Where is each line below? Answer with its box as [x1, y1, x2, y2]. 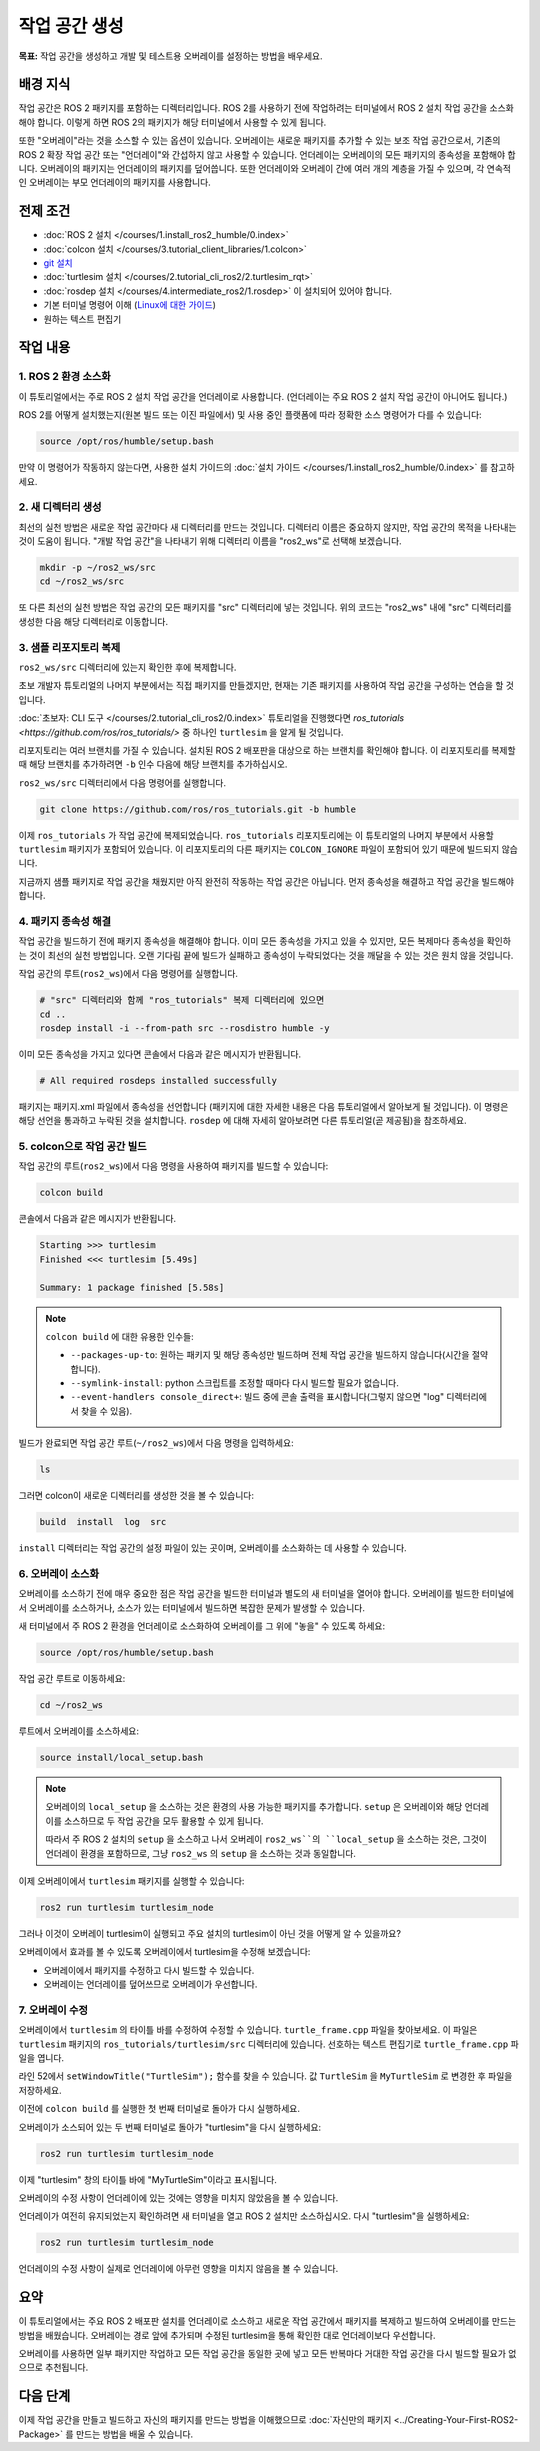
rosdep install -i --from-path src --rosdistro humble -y [39, 1022, 330, 1034]
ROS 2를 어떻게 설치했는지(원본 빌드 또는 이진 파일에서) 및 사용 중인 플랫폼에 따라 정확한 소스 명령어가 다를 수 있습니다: [18, 409, 482, 421]
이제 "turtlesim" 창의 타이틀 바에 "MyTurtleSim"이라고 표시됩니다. [18, 2173, 277, 2185]
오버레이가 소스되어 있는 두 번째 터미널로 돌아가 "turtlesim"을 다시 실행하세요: [18, 2121, 322, 2133]
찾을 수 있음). [80, 1405, 133, 1417]
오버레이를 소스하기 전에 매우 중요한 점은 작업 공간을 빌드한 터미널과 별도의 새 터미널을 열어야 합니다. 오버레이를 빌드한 [18, 1588, 480, 1600]
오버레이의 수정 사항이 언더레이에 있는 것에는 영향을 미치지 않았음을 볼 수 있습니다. [18, 2191, 339, 2204]
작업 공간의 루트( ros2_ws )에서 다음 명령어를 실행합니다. [18, 968, 239, 980]
